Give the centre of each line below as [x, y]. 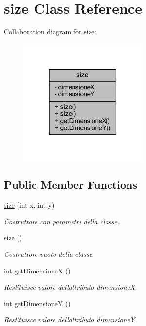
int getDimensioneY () [37, 303]
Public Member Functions [71, 185]
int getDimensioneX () [37, 270]
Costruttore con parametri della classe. [62, 221]
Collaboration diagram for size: [50, 31]
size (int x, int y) [29, 205]
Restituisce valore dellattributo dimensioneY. [71, 319]
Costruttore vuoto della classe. [49, 254]
